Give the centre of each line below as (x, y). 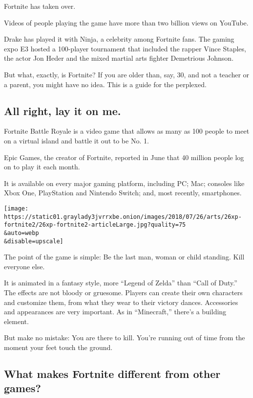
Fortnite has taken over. (40, 6)
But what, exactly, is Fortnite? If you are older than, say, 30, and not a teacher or (127, 74)
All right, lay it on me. (63, 110)
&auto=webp (21, 233)
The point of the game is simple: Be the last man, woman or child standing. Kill (124, 257)
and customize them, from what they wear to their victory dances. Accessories (121, 302)
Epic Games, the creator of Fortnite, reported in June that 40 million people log (124, 157)
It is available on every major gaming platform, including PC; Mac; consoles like (124, 183)
